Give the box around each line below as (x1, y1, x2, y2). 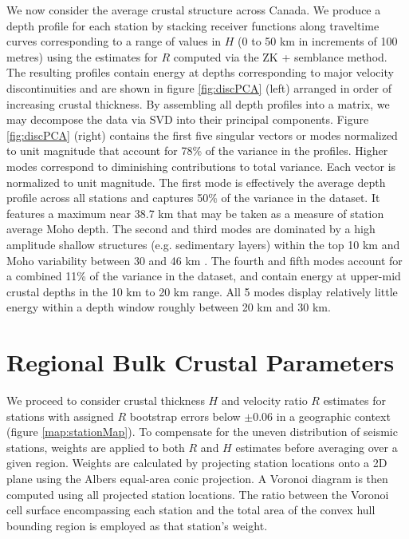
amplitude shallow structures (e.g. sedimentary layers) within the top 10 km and (6, 236, 400, 252)
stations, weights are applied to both (6, 438, 185, 455)
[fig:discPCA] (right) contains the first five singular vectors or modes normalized (6, 126, 398, 143)
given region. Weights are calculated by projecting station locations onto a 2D (6, 454, 387, 471)
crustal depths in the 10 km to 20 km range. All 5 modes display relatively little (6, 283, 398, 299)
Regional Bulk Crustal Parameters (6, 346, 395, 378)
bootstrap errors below (129, 407, 241, 424)
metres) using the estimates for (6, 48, 158, 65)
